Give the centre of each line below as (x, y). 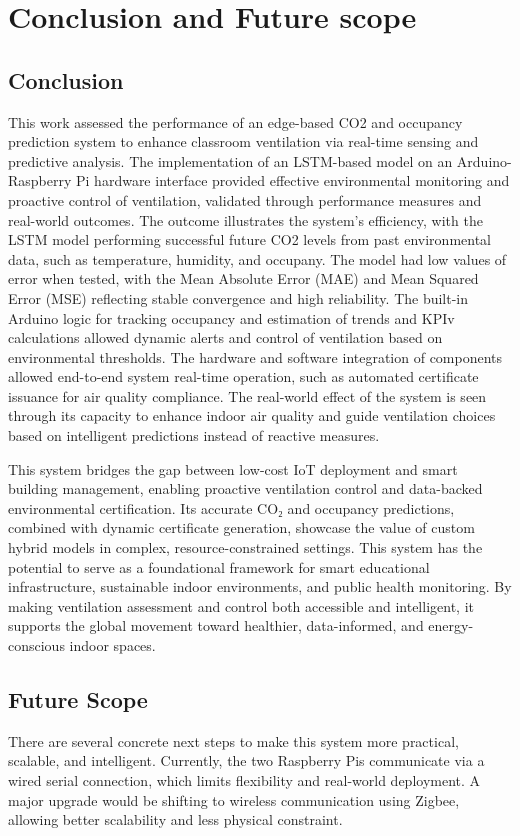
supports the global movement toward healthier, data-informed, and (216, 625)
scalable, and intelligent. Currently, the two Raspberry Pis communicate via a (246, 760)
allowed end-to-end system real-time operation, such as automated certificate (243, 376)
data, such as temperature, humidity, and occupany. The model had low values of (257, 258)
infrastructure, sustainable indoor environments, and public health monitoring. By (260, 586)
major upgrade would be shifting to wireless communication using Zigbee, (234, 799)
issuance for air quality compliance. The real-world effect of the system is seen (247, 395)
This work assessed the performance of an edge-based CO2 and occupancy (235, 121)
